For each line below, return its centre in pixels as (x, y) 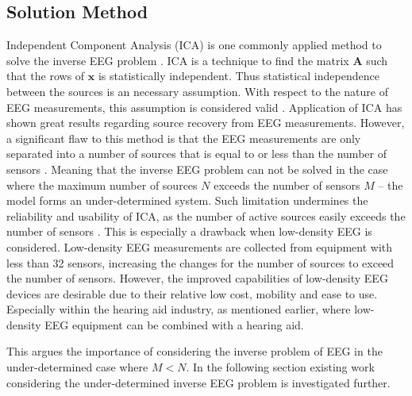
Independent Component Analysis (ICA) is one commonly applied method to (194, 45)
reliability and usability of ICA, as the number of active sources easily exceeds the (206, 215)
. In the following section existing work (280, 367)
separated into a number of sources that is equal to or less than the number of (196, 154)
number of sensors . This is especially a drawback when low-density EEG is (189, 231)
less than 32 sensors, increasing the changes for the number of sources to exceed (200, 262)
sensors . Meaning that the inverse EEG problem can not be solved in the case (197, 169)
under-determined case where (77, 367)
